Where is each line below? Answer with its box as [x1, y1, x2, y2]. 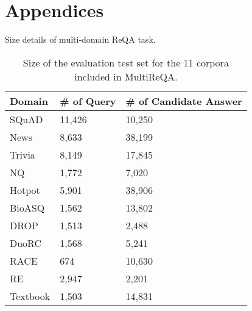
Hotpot [10, 182, 40, 197]
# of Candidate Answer [125, 93, 242, 108]
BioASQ [10, 200, 45, 215]
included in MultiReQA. [74, 69, 178, 84]
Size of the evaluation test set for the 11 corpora [23, 55, 229, 70]
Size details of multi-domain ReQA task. [5, 33, 156, 46]
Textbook [10, 288, 51, 303]
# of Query [60, 93, 116, 108]
